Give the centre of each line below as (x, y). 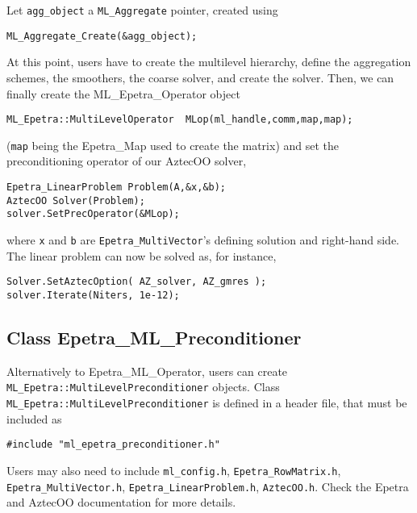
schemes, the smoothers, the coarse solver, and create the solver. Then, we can (200, 77)
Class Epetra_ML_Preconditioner (154, 337)
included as (34, 418)
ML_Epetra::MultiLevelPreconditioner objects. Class (143, 387)
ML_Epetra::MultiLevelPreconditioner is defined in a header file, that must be (207, 402)
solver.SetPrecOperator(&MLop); (93, 214)
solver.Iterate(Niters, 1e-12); (93, 295)
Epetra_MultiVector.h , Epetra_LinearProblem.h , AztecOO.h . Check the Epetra (208, 486)
